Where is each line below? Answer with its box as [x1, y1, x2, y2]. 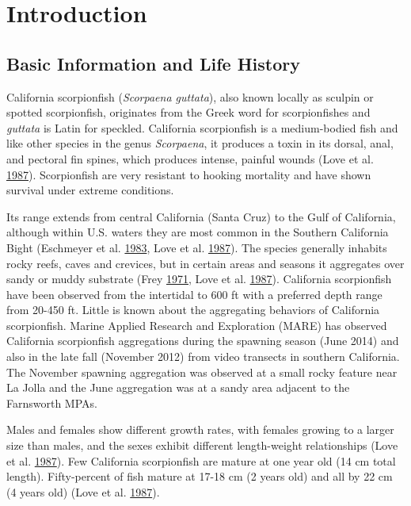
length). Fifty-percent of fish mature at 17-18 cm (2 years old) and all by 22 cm [6, 468, 393, 485]
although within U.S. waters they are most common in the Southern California [6, 224, 389, 240]
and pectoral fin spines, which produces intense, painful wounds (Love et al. [6, 150, 374, 167]
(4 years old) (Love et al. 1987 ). [6, 483, 160, 500]
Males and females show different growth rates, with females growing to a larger [6, 421, 394, 438]
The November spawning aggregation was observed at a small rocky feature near [6, 363, 398, 380]
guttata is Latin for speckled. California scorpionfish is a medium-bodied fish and [6, 119, 398, 136]
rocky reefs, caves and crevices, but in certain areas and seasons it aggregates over [6, 255, 405, 271]
